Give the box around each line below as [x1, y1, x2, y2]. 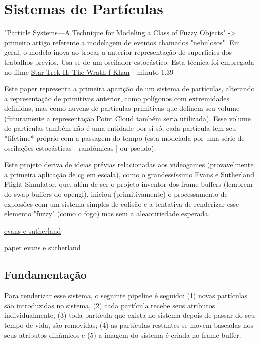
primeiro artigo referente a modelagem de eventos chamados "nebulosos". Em [4, 37, 240, 47]
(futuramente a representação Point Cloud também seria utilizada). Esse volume [4, 112, 251, 123]
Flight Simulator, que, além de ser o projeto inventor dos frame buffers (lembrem [4, 179, 253, 189]
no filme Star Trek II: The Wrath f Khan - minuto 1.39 [4, 66, 174, 77]
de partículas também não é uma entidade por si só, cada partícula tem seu [4, 123, 236, 133]
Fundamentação [4, 267, 87, 282]
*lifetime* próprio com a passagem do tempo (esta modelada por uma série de [4, 133, 245, 143]
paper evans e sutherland [4, 242, 81, 253]
